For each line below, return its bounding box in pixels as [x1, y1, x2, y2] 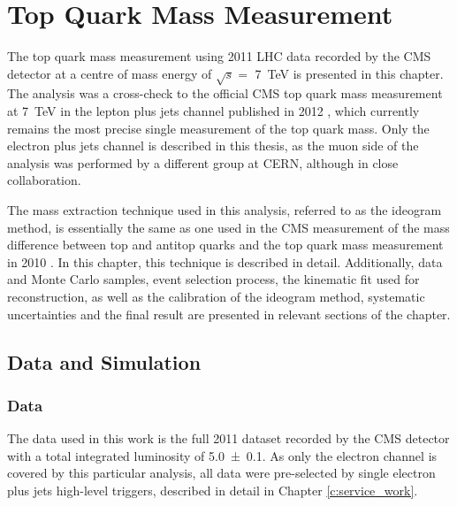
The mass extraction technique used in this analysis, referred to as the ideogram [7, 201, 442, 219]
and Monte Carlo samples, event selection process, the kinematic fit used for [7, 270, 420, 288]
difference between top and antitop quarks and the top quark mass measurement [7, 235, 444, 254]
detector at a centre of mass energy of [7, 64, 212, 82]
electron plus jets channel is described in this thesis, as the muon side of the [7, 136, 419, 155]
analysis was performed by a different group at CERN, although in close [7, 153, 399, 172]
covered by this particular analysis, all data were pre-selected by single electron [7, 464, 436, 482]
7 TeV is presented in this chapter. [255, 64, 444, 82]
